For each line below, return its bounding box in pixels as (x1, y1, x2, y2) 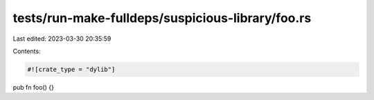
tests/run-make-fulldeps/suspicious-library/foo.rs (12, 10, 312, 26)
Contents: (12, 47, 41, 55)
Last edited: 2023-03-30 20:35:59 (12, 34, 112, 43)
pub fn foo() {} (12, 83, 55, 91)
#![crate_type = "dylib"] (27, 66, 116, 73)
